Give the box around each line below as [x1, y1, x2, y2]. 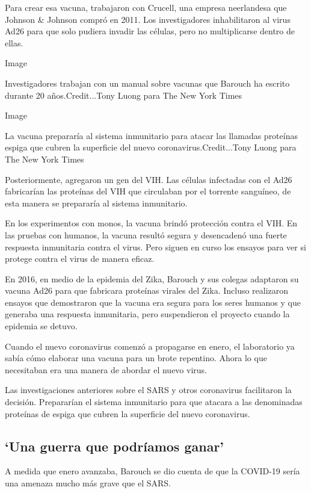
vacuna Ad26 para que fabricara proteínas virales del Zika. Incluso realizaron [5, 284, 289, 297]
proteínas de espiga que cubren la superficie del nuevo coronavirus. [5, 407, 250, 420]
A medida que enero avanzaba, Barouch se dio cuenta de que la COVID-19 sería [5, 465, 300, 477]
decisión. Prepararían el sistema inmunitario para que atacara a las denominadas [5, 395, 303, 408]
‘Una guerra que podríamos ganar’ [5, 436, 224, 455]
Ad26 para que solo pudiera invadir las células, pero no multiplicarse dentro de [5, 25, 295, 37]
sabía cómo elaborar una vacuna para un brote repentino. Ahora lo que [5, 352, 267, 364]
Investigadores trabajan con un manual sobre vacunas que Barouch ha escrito [5, 76, 290, 89]
